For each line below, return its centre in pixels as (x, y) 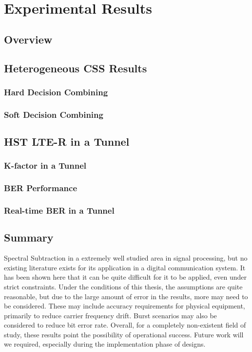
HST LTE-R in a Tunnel (67, 142)
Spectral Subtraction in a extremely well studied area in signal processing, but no (126, 258)
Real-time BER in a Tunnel (59, 210)
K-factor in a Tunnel (45, 165)
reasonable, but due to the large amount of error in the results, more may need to (126, 296)
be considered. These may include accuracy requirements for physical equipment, (125, 306)
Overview (28, 39)
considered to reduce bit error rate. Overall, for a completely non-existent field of (125, 325)
